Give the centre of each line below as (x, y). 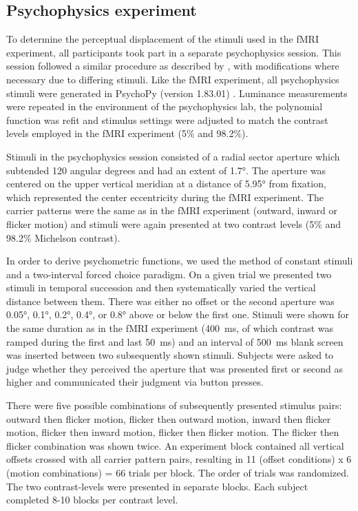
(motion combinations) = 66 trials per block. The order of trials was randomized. (178, 473)
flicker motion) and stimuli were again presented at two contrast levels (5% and (174, 223)
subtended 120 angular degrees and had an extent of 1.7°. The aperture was (166, 170)
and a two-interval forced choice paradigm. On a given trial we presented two (169, 274)
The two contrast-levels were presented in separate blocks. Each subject (157, 486)
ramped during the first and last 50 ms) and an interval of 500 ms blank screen (175, 341)
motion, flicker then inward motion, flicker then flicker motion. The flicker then (173, 432)
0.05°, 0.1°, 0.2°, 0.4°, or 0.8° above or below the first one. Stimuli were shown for (178, 314)
